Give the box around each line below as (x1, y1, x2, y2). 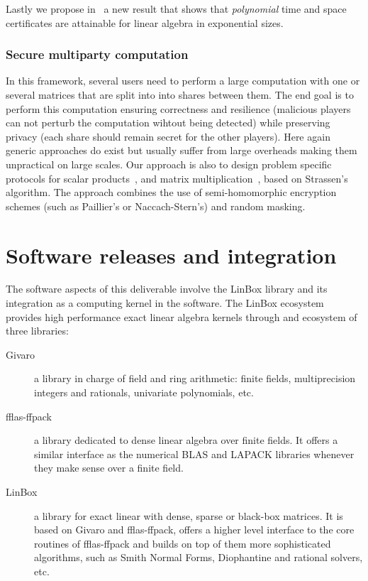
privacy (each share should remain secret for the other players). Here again (6, 129, 330, 143)
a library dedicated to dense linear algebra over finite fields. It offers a (34, 433, 338, 447)
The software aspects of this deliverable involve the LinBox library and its (6, 281, 328, 296)
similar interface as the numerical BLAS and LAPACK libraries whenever (34, 446, 355, 461)
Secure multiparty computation (6, 45, 189, 63)
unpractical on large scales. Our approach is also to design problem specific (6, 156, 332, 171)
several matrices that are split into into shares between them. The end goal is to (6, 87, 354, 102)
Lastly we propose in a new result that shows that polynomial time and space (6, 1, 347, 16)
